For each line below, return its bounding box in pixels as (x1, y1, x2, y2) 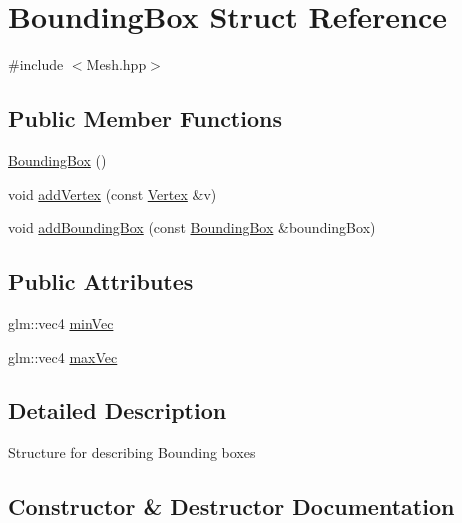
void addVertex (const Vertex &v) (8, 183, 217, 204)
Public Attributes (8, 266, 194, 297)
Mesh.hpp (86, 54, 147, 75)
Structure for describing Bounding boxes (8, 442, 256, 463)
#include (8, 54, 64, 75)
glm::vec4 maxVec (8, 346, 118, 367)
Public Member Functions (8, 103, 282, 134)
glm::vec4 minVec (8, 312, 114, 333)
